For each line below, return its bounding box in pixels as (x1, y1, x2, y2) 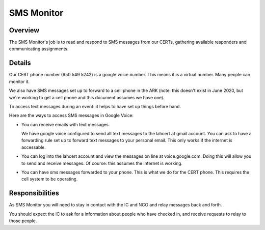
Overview (9, 26, 40, 34)
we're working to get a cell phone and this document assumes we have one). (9, 94, 164, 100)
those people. (9, 218, 37, 224)
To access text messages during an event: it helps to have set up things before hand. (9, 103, 181, 109)
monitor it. (9, 79, 30, 85)
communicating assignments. (9, 46, 69, 52)
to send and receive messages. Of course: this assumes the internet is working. (21, 160, 183, 166)
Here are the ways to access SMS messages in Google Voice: (9, 113, 134, 118)
